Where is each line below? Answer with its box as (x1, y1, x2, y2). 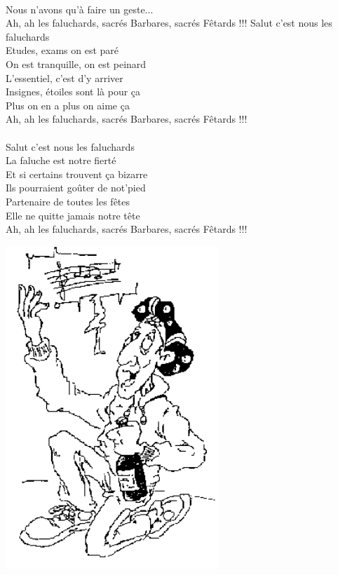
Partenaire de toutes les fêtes (6, 194, 130, 208)
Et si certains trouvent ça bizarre (6, 166, 148, 181)
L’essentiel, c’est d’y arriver (6, 70, 123, 85)
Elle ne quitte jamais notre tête (6, 208, 140, 222)
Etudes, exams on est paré (6, 43, 119, 57)
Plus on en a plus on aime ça (6, 97, 130, 112)
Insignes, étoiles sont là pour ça (6, 84, 141, 99)
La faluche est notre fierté (6, 153, 116, 168)
